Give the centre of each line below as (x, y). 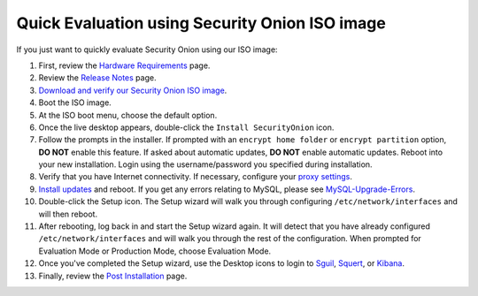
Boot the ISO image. (75, 102)
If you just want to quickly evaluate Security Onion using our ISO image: (147, 49)
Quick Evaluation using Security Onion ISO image (201, 23)
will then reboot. (68, 214)
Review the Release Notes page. (97, 78)
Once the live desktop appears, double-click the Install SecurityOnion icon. (186, 127)
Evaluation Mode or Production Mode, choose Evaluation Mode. (155, 251)
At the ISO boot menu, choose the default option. (128, 115)
